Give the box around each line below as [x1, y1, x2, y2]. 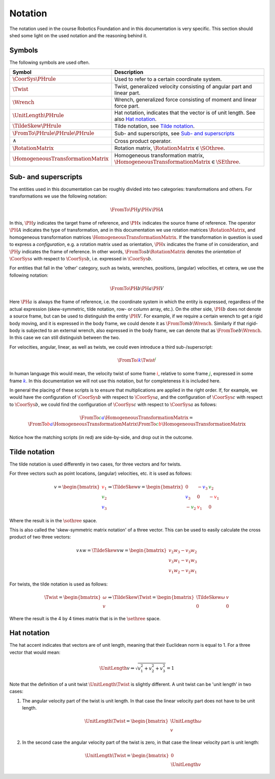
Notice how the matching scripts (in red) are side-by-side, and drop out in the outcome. [9, 434, 194, 441]
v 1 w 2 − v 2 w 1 [168, 568, 197, 574]
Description [114, 69, 144, 76]
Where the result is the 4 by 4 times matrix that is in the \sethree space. [9, 615, 161, 621]
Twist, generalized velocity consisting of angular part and [114, 83, 252, 90]
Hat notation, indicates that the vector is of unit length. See [114, 109, 256, 116]
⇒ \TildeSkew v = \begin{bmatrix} [107, 484, 184, 490]
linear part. [114, 89, 141, 96]
